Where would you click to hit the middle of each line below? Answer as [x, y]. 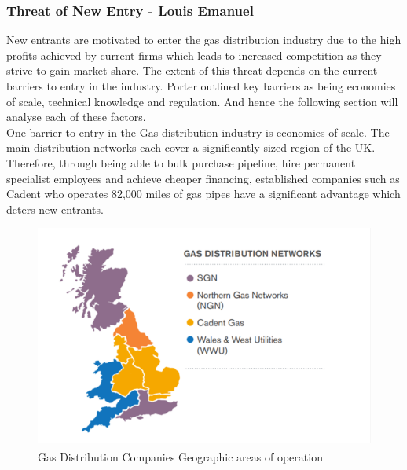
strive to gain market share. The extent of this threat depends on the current [192, 70]
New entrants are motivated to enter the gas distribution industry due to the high [204, 40]
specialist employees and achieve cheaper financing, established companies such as [203, 178]
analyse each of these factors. [76, 117]
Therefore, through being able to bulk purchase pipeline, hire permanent [181, 162]
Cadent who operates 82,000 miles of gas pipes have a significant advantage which [203, 194]
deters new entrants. [55, 209]
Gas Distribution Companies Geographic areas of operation [180, 456]
